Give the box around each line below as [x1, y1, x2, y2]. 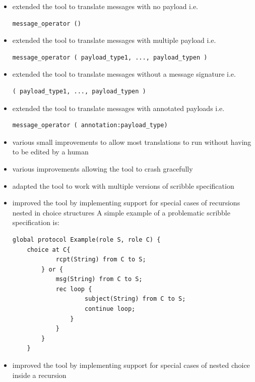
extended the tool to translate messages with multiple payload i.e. [12, 35, 216, 45]
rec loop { [55, 285, 92, 293]
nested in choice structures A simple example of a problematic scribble [12, 207, 230, 217]
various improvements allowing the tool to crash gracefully [12, 163, 193, 174]
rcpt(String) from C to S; [55, 256, 146, 263]
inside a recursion [12, 369, 67, 380]
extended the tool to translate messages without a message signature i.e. [12, 69, 236, 79]
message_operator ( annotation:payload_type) [12, 122, 168, 129]
